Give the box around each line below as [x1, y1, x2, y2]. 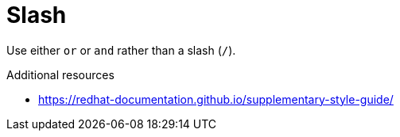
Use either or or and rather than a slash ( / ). [6, 43, 236, 57]
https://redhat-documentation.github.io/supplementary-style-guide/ [38, 92, 394, 106]
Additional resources [6, 67, 115, 82]
